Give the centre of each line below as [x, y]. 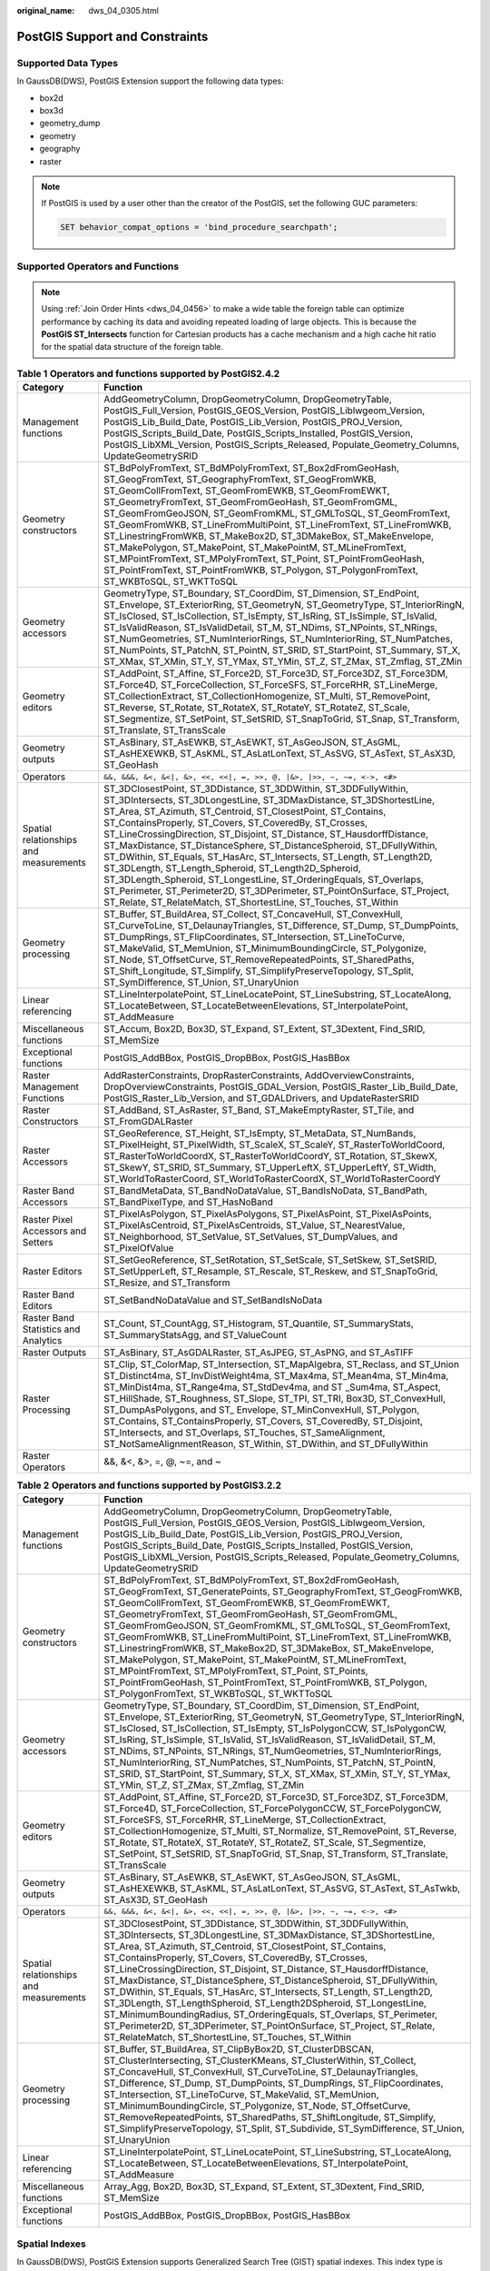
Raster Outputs [54, 1353]
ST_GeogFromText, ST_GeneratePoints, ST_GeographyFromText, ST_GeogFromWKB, [283, 1592]
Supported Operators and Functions [98, 266]
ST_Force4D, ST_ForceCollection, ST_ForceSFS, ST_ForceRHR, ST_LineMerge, [271, 685]
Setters [38, 1243]
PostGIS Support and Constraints [113, 36]
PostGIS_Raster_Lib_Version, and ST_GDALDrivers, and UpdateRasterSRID [261, 1098]
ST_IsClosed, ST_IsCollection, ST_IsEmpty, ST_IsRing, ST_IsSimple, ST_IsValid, [270, 616]
